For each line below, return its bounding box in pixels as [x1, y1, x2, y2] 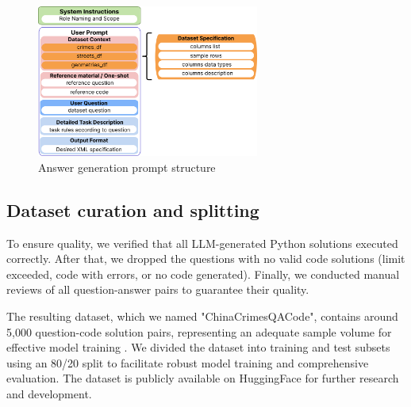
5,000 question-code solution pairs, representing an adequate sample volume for [6, 323, 392, 340]
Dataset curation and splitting [6, 197, 259, 222]
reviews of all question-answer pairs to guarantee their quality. [6, 281, 309, 298]
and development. [6, 385, 92, 401]
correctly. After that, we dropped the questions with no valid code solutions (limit [6, 250, 405, 267]
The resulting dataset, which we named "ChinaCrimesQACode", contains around [6, 307, 398, 324]
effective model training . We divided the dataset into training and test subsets [6, 339, 390, 356]
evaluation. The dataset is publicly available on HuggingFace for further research [6, 370, 399, 386]
